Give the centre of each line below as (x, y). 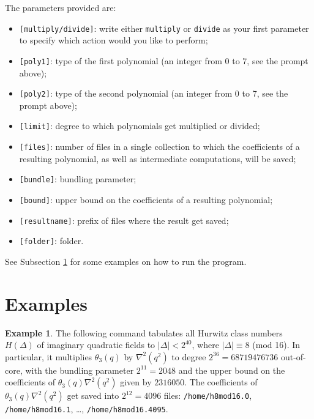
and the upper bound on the (232, 370)
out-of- (293, 356)
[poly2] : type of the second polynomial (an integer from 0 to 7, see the (154, 93)
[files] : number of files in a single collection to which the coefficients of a (159, 146)
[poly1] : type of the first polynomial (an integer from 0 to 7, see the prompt (164, 60)
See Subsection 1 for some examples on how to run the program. (126, 261)
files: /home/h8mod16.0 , (208, 395)
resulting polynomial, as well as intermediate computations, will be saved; (158, 158)
